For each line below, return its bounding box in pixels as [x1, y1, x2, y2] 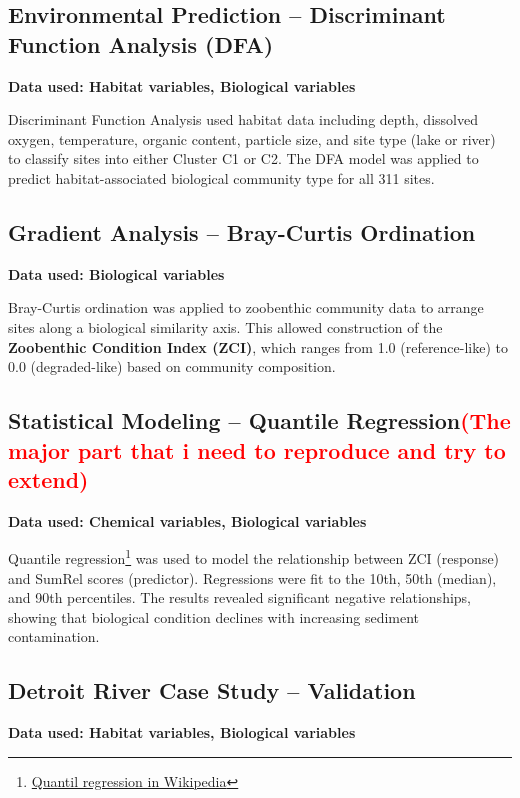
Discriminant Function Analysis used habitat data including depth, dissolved [8, 109, 478, 130]
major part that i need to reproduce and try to [8, 434, 506, 465]
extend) [8, 463, 89, 494]
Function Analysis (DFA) [8, 28, 274, 59]
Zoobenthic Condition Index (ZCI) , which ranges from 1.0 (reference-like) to [8, 336, 509, 357]
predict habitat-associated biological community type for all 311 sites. [8, 167, 435, 188]
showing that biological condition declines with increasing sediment [8, 606, 420, 627]
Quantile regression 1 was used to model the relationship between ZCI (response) [8, 545, 500, 568]
